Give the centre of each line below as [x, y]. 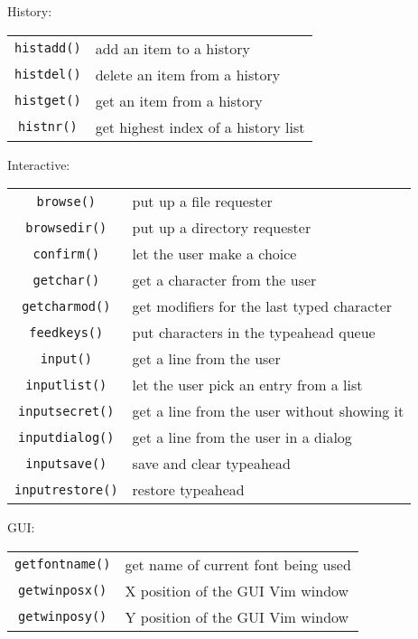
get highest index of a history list [200, 127]
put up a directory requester [222, 228]
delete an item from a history [188, 74]
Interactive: [39, 164]
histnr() [48, 127]
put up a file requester [202, 202]
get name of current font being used [238, 564]
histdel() [48, 75]
